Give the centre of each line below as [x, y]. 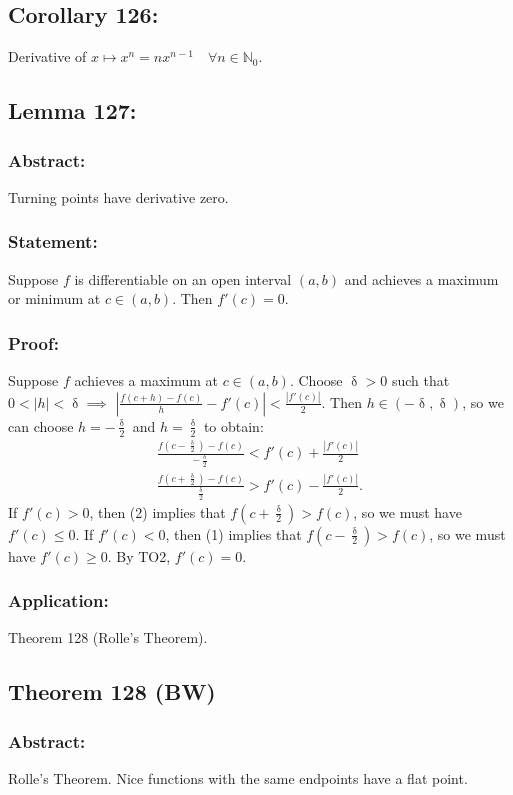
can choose [41, 425]
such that [420, 380]
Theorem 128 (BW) [112, 691]
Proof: [33, 342]
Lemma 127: [72, 110]
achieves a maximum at [146, 380]
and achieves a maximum [421, 278]
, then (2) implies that [157, 511]
